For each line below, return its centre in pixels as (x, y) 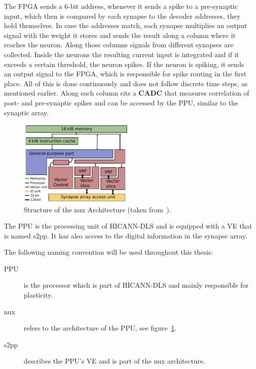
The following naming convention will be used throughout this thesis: (109, 252)
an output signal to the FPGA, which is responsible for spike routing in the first (125, 74)
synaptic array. (26, 112)
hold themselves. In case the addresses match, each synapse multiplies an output (126, 25)
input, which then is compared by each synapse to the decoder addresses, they (122, 16)
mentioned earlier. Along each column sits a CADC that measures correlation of (127, 93)
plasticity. (38, 295)
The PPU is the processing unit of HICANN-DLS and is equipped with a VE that (128, 226)
